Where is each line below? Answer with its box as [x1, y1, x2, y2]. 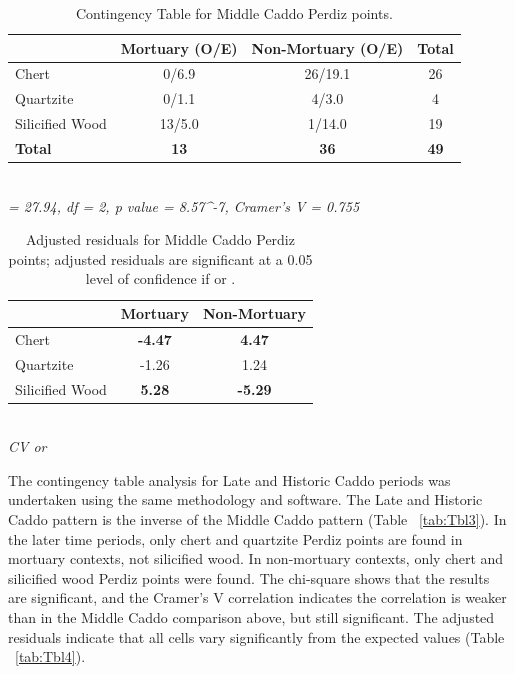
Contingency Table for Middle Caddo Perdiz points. [75, 3, 393, 23]
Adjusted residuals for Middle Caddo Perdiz [26, 229, 295, 250]
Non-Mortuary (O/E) [251, 37, 404, 58]
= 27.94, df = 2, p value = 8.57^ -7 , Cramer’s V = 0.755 [8, 195, 360, 216]
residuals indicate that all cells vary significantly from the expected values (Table [8, 626, 505, 647]
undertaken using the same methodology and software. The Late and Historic [8, 489, 483, 510]
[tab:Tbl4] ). [15, 646, 86, 667]
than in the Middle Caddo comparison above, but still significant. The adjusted [8, 607, 495, 627]
